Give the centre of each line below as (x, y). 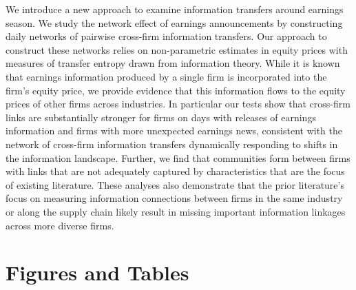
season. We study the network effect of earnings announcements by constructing (174, 22)
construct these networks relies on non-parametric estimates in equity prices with (177, 49)
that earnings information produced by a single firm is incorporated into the (166, 76)
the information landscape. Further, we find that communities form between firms (178, 157)
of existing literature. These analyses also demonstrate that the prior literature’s (175, 184)
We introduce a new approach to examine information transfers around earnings (175, 9)
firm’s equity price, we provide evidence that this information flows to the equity (176, 90)
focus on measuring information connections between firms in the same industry (174, 198)
